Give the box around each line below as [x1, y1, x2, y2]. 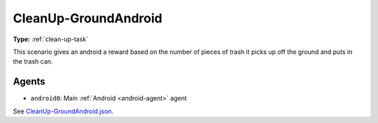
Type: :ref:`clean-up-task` [13, 35, 89, 43]
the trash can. [13, 57, 53, 66]
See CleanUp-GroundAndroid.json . [13, 107, 114, 115]
